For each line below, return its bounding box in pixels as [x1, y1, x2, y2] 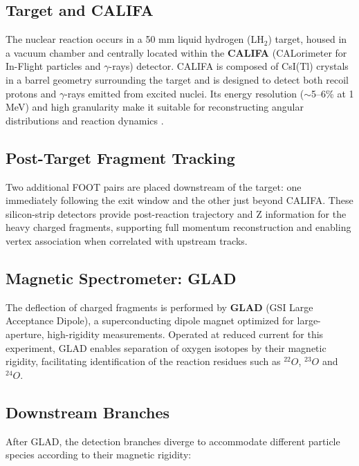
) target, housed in [268, 32, 347, 46]
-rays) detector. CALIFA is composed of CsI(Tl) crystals [109, 59, 349, 73]
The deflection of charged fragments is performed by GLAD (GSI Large [6, 299, 313, 314]
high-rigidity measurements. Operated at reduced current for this [47, 326, 324, 341]
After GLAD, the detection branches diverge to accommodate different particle [6, 434, 340, 448]
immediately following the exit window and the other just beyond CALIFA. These [6, 193, 353, 207]
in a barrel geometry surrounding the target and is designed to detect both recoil [6, 72, 349, 86]
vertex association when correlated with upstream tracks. [6, 233, 248, 248]
